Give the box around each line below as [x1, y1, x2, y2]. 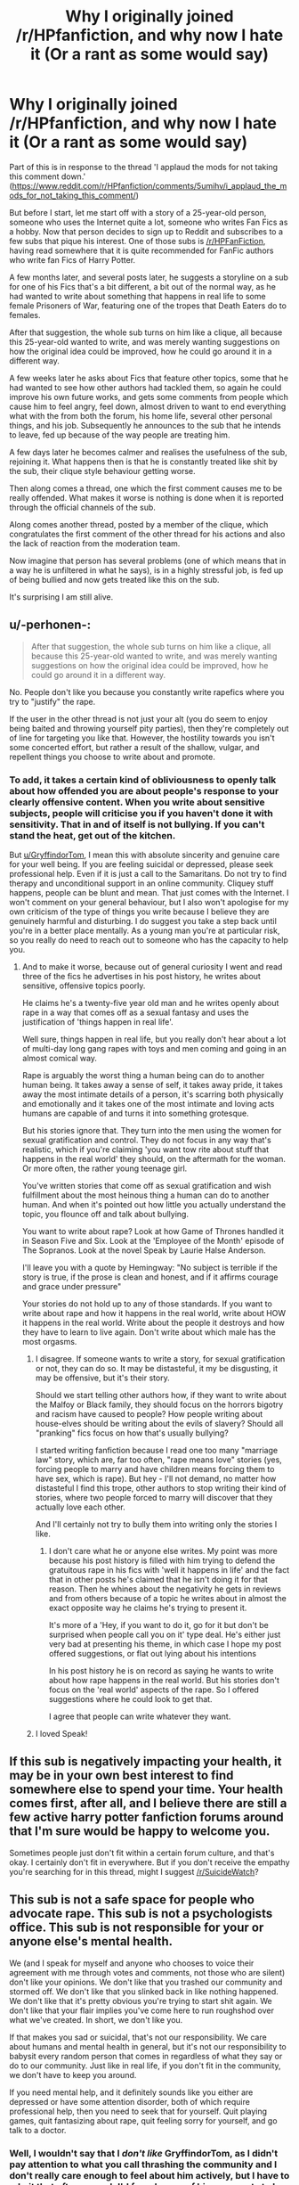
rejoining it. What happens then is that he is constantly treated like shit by [9, 456, 279, 467]
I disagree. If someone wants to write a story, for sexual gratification [35, 1354, 286, 1364]
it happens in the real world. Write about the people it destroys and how [21, 1317, 285, 1329]
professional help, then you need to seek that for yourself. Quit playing [9, 2106, 268, 2116]
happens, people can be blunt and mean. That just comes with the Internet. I [9, 888, 289, 898]
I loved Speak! [35, 1729, 88, 1739]
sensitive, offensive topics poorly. [21, 980, 146, 991]
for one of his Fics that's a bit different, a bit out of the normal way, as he [9, 281, 276, 291]
